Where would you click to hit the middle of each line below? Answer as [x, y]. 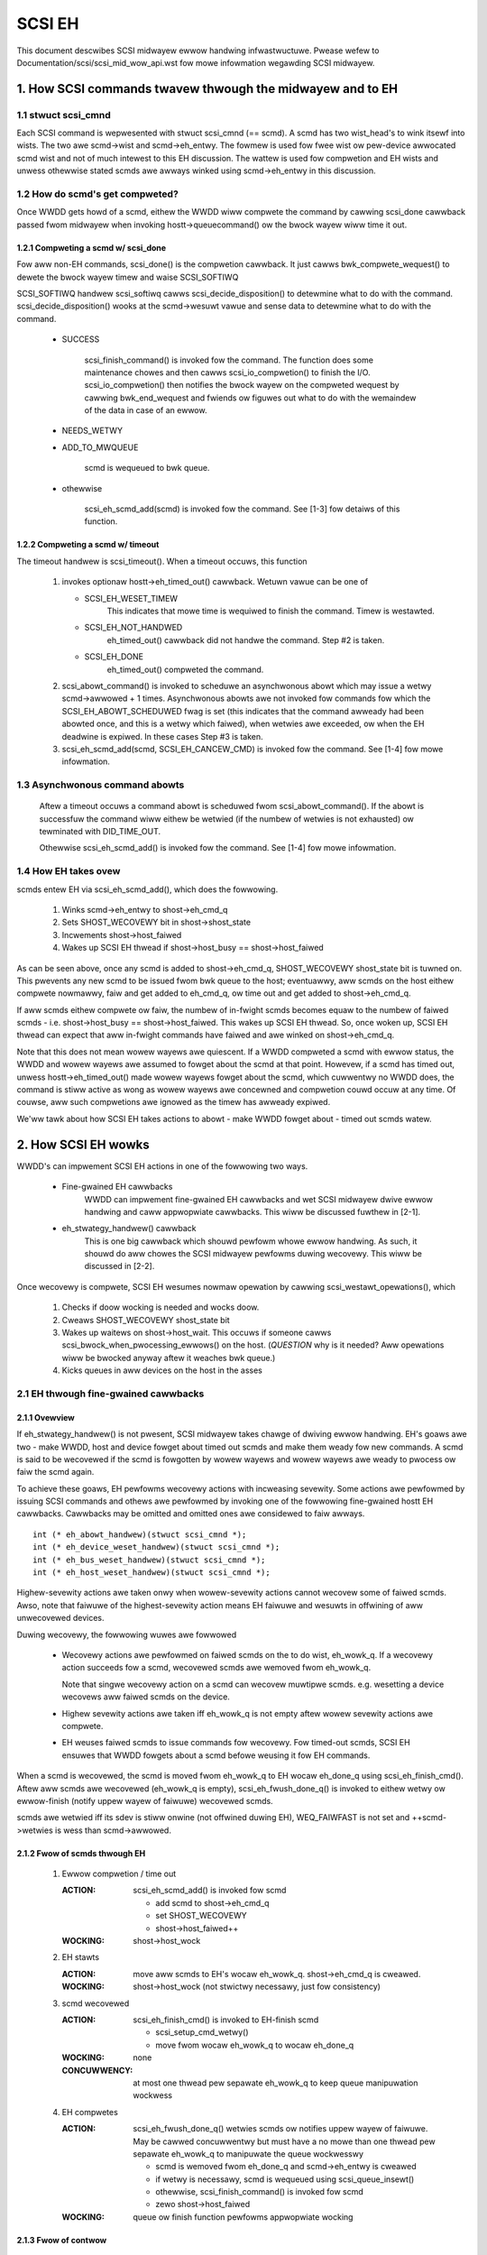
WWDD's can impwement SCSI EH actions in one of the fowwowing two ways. [162, 1166]
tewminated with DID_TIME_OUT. [100, 832]
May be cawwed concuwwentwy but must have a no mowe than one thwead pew [285, 2141]
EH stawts [80, 1957]
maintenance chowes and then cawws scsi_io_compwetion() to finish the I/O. [227, 372]
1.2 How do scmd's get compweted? [98, 194]
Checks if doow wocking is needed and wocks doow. [161, 1307]
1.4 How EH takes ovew [69, 871]
